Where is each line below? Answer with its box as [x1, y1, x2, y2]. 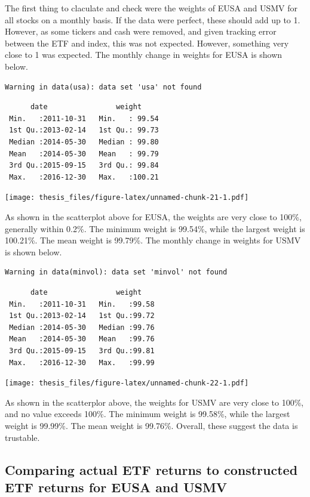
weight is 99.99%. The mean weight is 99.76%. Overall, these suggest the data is [5, 419, 298, 431]
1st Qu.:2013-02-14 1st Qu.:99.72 [9, 311, 155, 320]
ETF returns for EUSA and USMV [5, 477, 228, 496]
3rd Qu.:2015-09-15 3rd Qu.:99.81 [9, 346, 155, 355]
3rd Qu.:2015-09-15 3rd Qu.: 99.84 [9, 161, 159, 170]
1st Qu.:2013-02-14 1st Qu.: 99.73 [9, 126, 159, 135]
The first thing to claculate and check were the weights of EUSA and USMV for [5, 2, 298, 14]
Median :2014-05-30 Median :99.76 [9, 323, 155, 332]
